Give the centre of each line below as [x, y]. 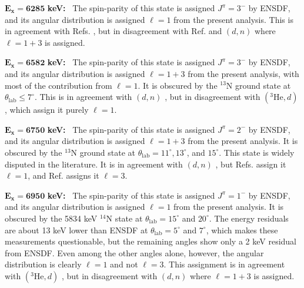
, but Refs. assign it [251, 164]
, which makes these [242, 230]
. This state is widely [257, 152]
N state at [124, 218]
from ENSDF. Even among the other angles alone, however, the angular [134, 252]
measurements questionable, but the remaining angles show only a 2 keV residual [151, 241]
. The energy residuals [249, 218]
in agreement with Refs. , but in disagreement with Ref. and [113, 31]
